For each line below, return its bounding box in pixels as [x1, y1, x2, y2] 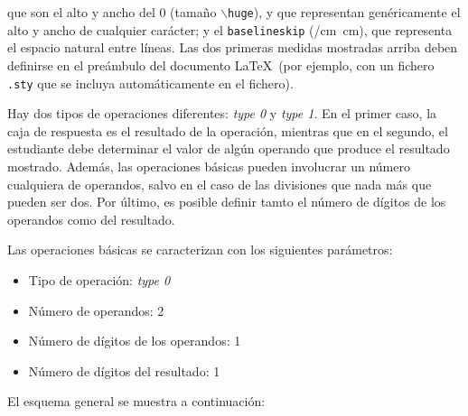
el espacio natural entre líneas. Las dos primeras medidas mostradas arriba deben [7, 38, 458, 57]
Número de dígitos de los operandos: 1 [28, 331, 241, 350]
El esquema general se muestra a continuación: [7, 392, 266, 411]
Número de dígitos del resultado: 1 [28, 361, 220, 380]
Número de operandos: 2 [28, 300, 164, 319]
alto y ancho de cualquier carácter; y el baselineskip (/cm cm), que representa [7, 20, 453, 39]
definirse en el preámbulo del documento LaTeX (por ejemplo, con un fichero [7, 55, 435, 74]
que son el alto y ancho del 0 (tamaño [7, 3, 217, 21]
